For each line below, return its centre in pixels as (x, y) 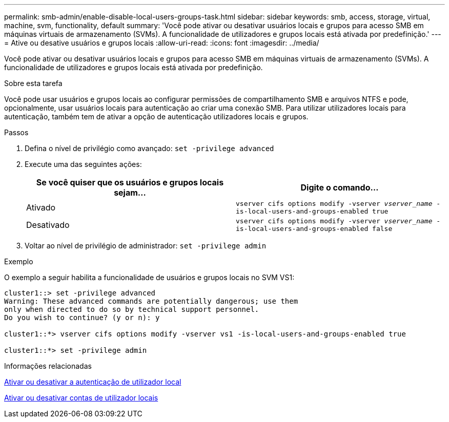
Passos (16, 132)
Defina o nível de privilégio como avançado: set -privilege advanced (149, 148)
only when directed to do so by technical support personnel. (132, 309)
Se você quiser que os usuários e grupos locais (130, 182)
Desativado (48, 225)
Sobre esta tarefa (33, 83)
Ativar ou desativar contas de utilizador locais (81, 398)
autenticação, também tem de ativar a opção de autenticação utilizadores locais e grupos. (156, 117)
